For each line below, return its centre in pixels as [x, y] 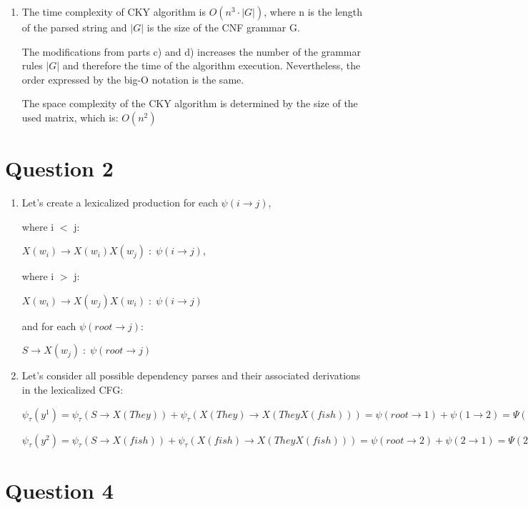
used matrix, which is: [70, 117]
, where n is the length [313, 11]
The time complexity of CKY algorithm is [114, 11]
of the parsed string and [74, 27]
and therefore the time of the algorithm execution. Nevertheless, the [211, 65]
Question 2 [59, 168]
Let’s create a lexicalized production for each [120, 203]
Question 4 [59, 490]
